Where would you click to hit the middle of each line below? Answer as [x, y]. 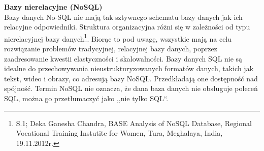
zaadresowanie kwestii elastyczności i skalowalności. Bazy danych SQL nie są [123, 58]
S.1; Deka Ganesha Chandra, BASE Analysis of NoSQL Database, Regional [134, 123]
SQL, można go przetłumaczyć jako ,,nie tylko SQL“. [86, 98]
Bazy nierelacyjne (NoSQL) [53, 7]
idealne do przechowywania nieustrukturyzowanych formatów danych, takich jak [129, 68]
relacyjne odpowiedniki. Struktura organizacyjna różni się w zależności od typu [127, 27]
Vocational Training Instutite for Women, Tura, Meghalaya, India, [119, 133]
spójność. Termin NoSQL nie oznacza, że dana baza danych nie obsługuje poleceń [131, 88]
